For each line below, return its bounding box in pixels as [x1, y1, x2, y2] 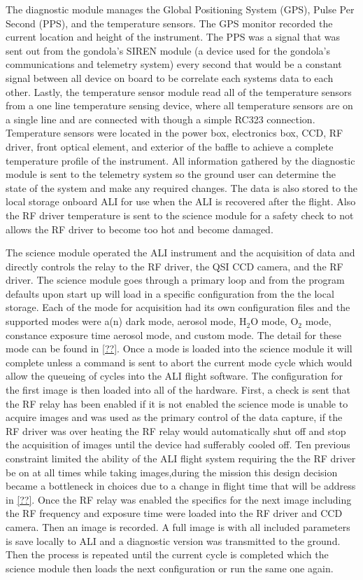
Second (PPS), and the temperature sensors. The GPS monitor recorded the [6, 15, 333, 30]
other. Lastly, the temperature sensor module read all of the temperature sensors [6, 84, 352, 99]
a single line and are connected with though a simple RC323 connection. [6, 111, 315, 126]
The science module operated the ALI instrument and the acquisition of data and [6, 245, 355, 260]
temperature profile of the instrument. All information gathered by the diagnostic [6, 153, 355, 167]
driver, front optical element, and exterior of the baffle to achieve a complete [6, 139, 334, 153]
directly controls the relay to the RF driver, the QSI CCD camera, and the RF [6, 258, 343, 273]
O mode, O [250, 314, 299, 329]
